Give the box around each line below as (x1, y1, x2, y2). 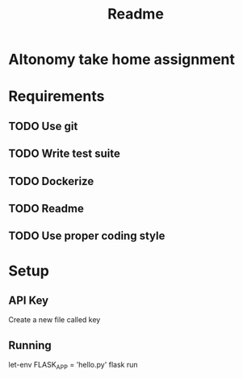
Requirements (8, 87, 105, 106)
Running (8, 338, 52, 352)
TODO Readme (8, 201, 85, 215)
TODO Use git (8, 119, 78, 133)
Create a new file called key (8, 315, 101, 325)
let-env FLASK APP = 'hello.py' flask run (8, 360, 139, 372)
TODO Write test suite (8, 147, 121, 161)
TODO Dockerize (8, 174, 94, 188)
